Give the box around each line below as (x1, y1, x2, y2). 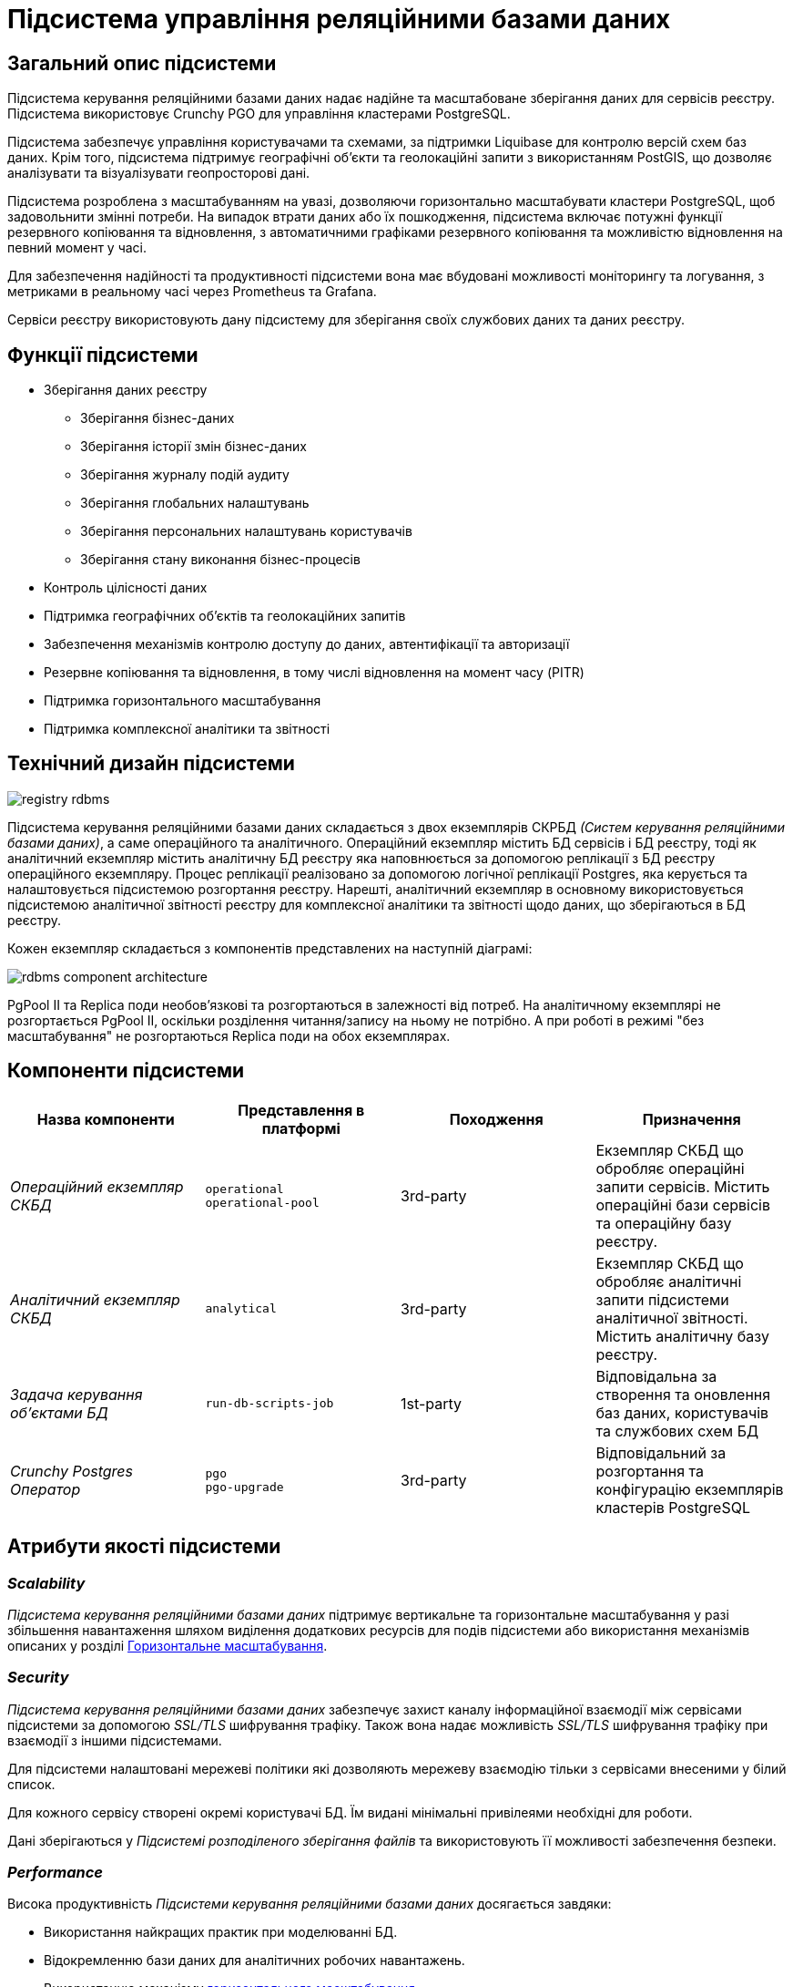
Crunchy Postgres (10, 1461, 133, 1480)
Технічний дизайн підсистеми (7, 752, 295, 776)
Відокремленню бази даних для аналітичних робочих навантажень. (44, 1952, 465, 1969)
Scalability (7, 1573, 86, 1592)
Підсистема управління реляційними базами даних (7, 4, 671, 35)
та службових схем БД (595, 1421, 759, 1440)
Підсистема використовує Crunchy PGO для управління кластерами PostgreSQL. (7, 106, 511, 122)
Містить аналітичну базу (595, 1326, 769, 1345)
